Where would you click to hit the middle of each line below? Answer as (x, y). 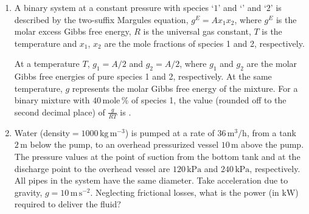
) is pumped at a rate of (170, 132)
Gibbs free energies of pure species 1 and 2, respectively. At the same (143, 76)
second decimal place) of (60, 112)
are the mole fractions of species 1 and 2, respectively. (204, 43)
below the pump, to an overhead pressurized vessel (124, 144)
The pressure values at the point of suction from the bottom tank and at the (157, 156)
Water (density (42, 132)
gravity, (28, 192)
